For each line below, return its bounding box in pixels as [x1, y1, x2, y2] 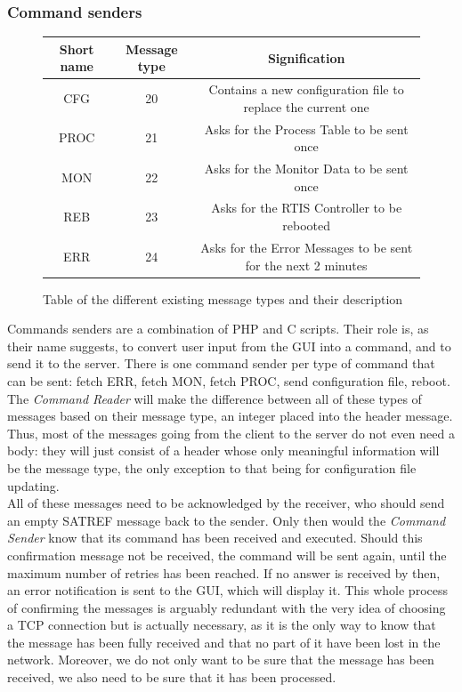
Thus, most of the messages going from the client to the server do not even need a [7, 423, 455, 442]
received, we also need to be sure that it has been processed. [7, 668, 336, 687]
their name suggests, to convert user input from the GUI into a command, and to [7, 336, 451, 355]
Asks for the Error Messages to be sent [200, 237, 413, 256]
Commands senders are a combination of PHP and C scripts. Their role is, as [7, 319, 429, 338]
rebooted [282, 216, 330, 235]
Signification [267, 48, 345, 67]
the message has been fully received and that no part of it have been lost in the [7, 632, 441, 651]
